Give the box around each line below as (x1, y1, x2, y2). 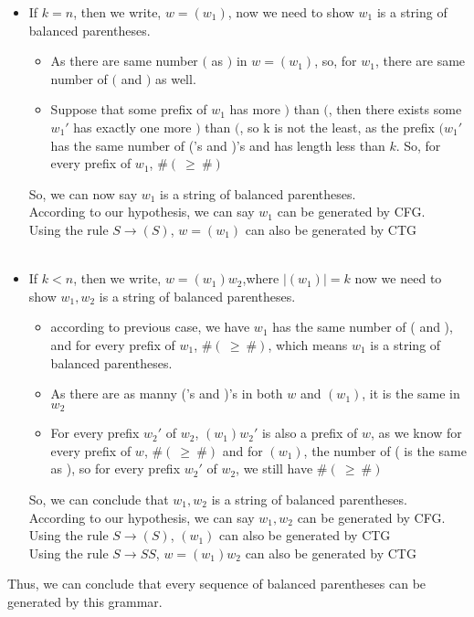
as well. (155, 69, 196, 88)
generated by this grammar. (7, 591, 163, 611)
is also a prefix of (261, 423, 358, 442)
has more (229, 100, 280, 119)
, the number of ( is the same (303, 441, 467, 460)
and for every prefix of (50, 335, 175, 354)
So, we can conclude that (28, 489, 169, 508)
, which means (268, 335, 348, 354)
